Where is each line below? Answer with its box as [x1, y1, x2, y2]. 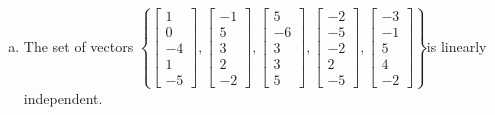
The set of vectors [23, 35, 134, 56]
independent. [23, 87, 103, 108]
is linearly [426, 35, 487, 56]
